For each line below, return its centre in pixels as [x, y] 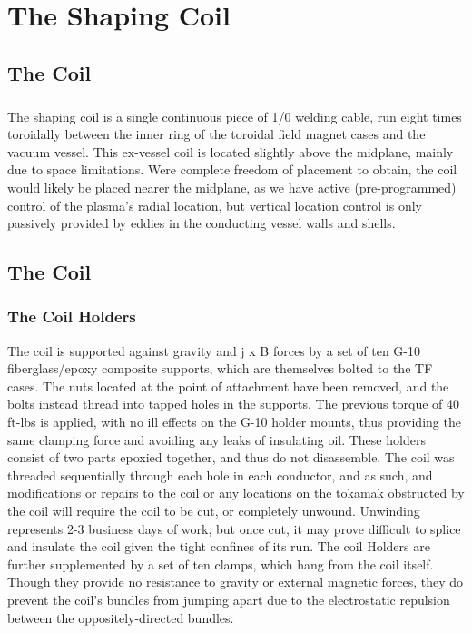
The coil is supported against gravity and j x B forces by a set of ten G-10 [214, 350]
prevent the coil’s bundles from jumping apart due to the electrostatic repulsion [229, 599]
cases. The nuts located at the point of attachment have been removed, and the [228, 386]
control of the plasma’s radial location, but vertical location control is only [215, 205]
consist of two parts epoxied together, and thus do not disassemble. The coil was [231, 457]
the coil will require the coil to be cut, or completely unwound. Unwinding [214, 511]
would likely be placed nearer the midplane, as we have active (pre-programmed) [232, 187]
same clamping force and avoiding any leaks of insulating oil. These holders [216, 439]
